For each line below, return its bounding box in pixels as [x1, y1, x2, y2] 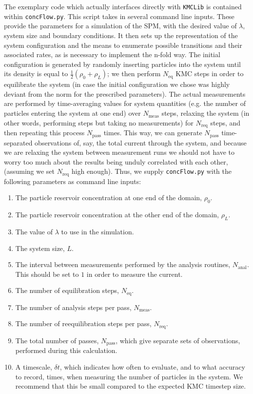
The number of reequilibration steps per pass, [15, 318, 152, 329]
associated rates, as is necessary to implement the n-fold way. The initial [4, 49, 220, 60]
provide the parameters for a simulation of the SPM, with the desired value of [4, 21, 237, 31]
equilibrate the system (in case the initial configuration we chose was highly [4, 79, 230, 89]
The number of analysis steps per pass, [15, 302, 132, 312]
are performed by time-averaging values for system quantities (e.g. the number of [4, 98, 246, 108]
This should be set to [15, 269, 79, 279]
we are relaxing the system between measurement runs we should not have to [4, 147, 234, 157]
